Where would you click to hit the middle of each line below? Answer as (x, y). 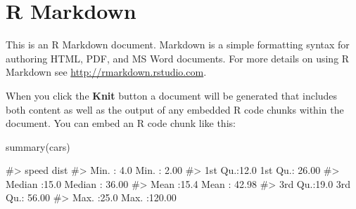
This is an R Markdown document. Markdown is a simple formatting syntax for (178, 45)
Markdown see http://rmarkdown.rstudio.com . (106, 72)
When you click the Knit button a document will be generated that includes (172, 95)
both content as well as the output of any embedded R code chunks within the (175, 109)
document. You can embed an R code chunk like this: (121, 123)
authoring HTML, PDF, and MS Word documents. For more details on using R (178, 58)
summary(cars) (38, 146)
